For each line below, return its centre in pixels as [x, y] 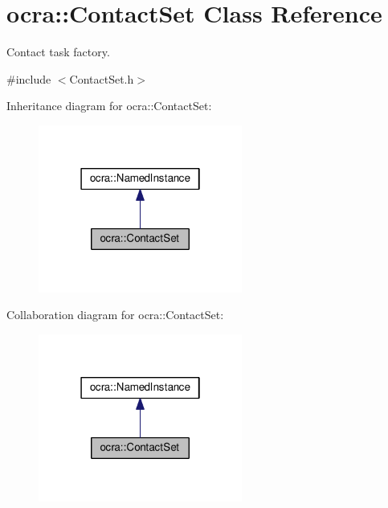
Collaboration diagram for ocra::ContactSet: [115, 315]
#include [29, 78]
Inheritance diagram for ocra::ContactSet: [109, 106]
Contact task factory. [58, 52]
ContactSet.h [102, 78]
